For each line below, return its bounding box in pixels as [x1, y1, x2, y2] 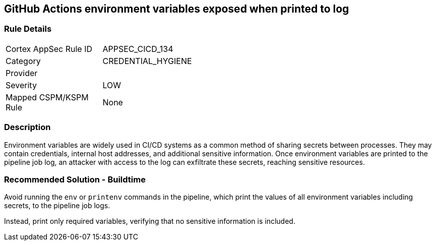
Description [4, 122, 51, 133]
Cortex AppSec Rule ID [6, 43, 93, 54]
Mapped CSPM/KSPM [6, 92, 89, 102]
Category [6, 55, 41, 66]
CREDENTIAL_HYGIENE [102, 55, 192, 66]
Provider [6, 68, 38, 78]
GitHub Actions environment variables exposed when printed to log [4, 3, 349, 15]
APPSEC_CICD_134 [102, 43, 173, 54]
